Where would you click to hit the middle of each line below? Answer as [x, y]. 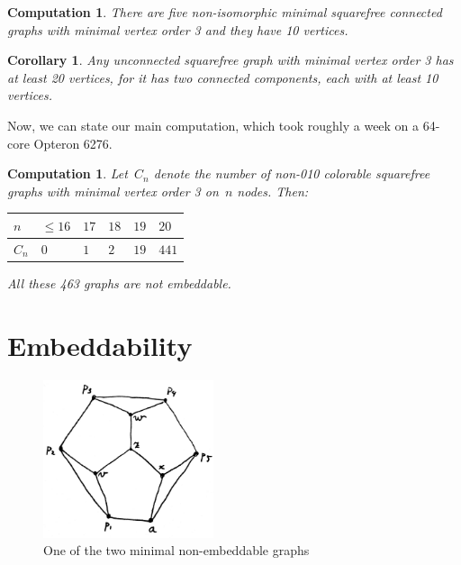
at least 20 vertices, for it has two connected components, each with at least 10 [223, 77]
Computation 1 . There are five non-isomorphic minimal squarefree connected [225, 12]
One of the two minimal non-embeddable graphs [176, 550]
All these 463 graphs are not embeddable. [119, 282]
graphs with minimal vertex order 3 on [113, 191]
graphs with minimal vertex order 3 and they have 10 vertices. [178, 29]
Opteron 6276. [73, 143]
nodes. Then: [273, 191]
